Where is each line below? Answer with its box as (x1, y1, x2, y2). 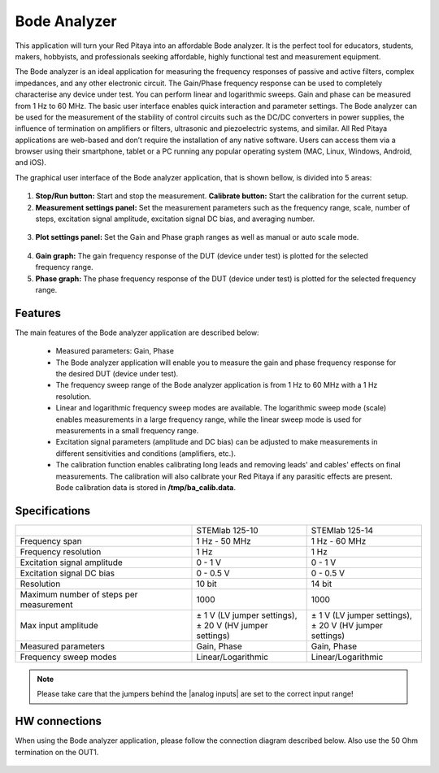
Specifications (15, 504, 91, 518)
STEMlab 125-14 (311, 524, 374, 536)
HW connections (15, 714, 102, 728)
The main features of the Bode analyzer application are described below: (15, 328, 259, 337)
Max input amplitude (20, 619, 99, 631)
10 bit (196, 578, 217, 589)
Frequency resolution (20, 545, 102, 557)
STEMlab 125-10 (196, 524, 259, 536)
